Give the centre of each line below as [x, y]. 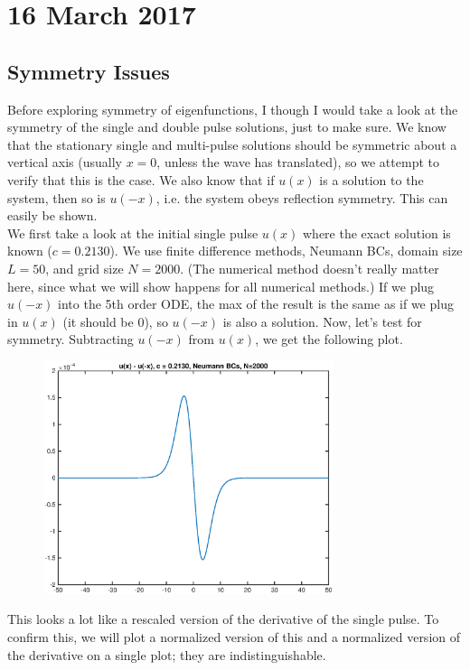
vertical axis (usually [65, 162]
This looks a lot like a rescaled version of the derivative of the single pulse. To [223, 619]
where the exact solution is [376, 233]
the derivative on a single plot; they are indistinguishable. [167, 654]
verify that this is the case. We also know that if [141, 179]
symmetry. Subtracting [70, 339]
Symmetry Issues [89, 71]
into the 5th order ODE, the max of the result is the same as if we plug [256, 304]
